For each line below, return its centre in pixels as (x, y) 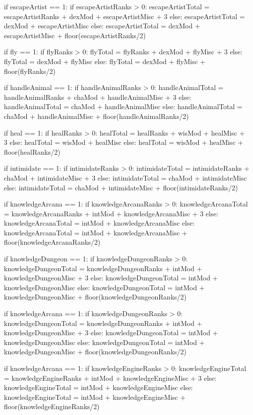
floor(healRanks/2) (32, 151)
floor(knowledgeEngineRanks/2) (52, 406)
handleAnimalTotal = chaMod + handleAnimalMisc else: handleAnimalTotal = (123, 106)
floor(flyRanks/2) (30, 71)
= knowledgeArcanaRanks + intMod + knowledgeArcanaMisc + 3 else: (111, 213)
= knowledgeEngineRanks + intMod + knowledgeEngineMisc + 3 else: (110, 378)
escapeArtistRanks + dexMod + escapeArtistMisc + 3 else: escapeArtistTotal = (125, 16)
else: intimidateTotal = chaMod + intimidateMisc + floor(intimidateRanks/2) (121, 187)
